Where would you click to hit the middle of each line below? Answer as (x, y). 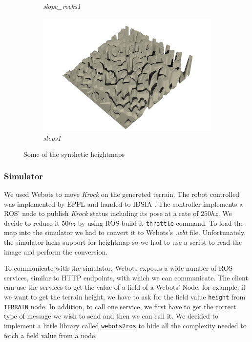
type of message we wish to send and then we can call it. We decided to (111, 316)
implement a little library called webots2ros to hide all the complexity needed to (125, 325)
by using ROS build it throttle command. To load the (161, 223)
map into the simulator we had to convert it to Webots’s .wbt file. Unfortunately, (125, 232)
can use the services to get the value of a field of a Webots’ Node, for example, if (125, 287)
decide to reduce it (32, 223)
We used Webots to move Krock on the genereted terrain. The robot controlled (122, 194)
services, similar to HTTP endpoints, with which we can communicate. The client (126, 277)
